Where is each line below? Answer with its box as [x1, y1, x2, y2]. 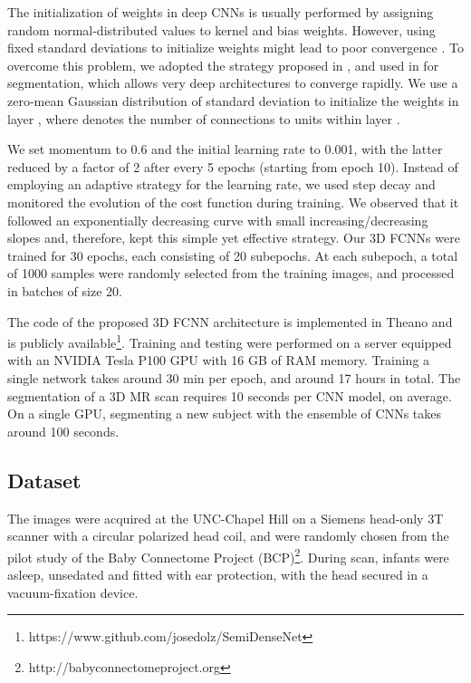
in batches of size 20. [7, 281, 122, 300]
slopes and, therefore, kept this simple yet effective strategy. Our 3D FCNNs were [7, 228, 460, 247]
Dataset [7, 466, 82, 494]
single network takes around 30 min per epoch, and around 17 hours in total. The [7, 368, 461, 387]
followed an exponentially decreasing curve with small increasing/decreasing [7, 210, 428, 229]
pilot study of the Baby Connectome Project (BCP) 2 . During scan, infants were [7, 544, 449, 566]
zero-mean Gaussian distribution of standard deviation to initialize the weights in [7, 91, 459, 110]
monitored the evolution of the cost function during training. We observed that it [7, 192, 459, 211]
